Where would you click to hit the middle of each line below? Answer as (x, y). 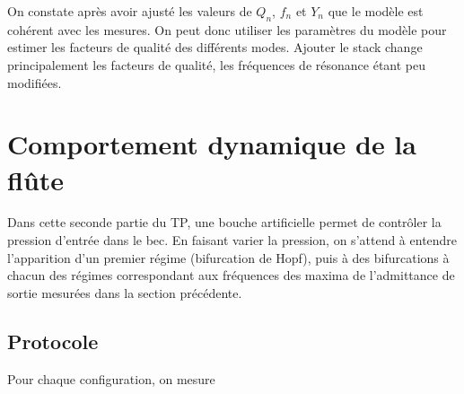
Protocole (53, 341)
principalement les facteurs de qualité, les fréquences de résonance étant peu (217, 64)
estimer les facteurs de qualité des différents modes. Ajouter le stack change (215, 47)
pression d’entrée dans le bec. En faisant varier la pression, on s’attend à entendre (232, 240)
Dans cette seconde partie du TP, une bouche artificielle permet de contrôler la (224, 222)
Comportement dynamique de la (212, 144)
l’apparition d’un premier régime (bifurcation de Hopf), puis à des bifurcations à (228, 257)
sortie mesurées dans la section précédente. (125, 292)
